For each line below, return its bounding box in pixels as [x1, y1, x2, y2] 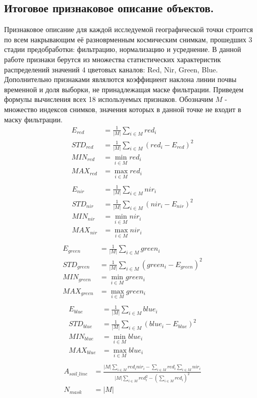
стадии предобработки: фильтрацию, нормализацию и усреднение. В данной [4, 44, 241, 55]
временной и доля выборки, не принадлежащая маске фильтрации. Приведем [4, 84, 244, 94]
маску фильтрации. [4, 114, 63, 124]
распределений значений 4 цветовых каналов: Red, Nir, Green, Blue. [4, 64, 218, 74]
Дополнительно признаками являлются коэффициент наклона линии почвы [4, 74, 237, 85]
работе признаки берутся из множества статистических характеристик [4, 54, 221, 64]
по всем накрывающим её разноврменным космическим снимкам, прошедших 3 [4, 34, 252, 44]
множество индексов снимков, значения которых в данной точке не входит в [4, 103, 241, 114]
